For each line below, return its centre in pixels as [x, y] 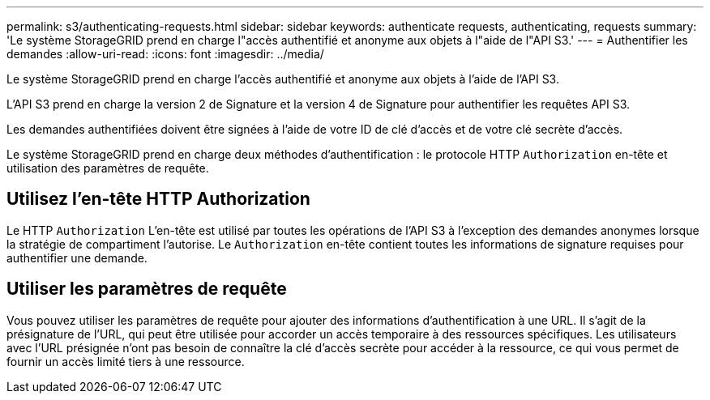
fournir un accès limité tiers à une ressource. [126, 361]
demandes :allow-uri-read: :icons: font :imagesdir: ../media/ [165, 54]
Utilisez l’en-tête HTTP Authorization [158, 199]
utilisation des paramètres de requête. [108, 168]
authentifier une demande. [77, 257]
